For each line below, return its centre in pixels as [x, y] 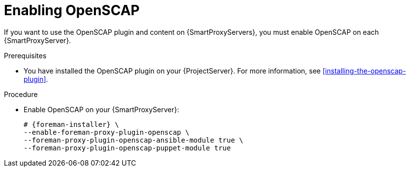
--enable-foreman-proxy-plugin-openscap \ [107, 132]
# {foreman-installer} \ [71, 124]
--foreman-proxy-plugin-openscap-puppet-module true [127, 148]
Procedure [21, 94]
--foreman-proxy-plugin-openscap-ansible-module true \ [133, 140]
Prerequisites [25, 55]
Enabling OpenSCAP [72, 10]
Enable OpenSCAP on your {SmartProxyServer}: [102, 109]
